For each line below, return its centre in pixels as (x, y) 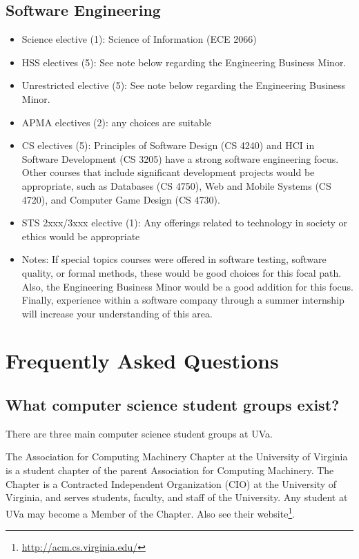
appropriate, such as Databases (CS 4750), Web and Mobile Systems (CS (176, 185)
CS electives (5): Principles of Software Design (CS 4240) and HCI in (168, 145)
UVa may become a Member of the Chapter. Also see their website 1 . (151, 512)
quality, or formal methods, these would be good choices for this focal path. (182, 272)
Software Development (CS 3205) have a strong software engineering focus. (180, 158)
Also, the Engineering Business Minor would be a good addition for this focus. (187, 286)
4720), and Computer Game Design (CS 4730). (121, 199)
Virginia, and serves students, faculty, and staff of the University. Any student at (177, 497)
